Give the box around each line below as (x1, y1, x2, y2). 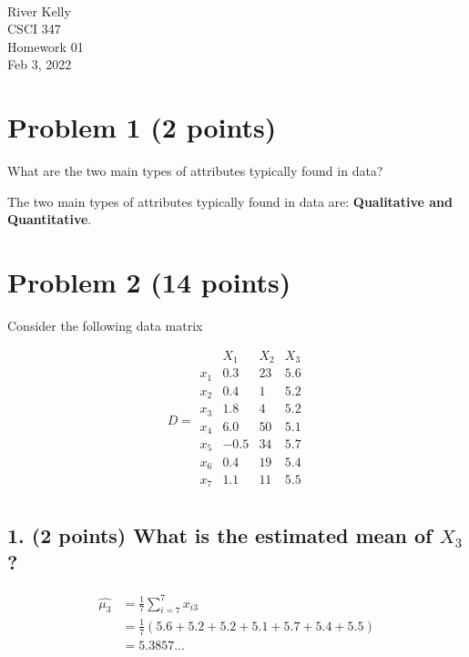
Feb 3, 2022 (7, 55, 72, 74)
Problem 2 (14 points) (7, 263, 291, 301)
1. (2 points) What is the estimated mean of (7, 520, 433, 549)
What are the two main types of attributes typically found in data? (7, 161, 383, 180)
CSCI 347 (7, 19, 61, 38)
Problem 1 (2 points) (7, 108, 277, 146)
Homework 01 (7, 36, 84, 56)
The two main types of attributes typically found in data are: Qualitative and (7, 191, 453, 210)
